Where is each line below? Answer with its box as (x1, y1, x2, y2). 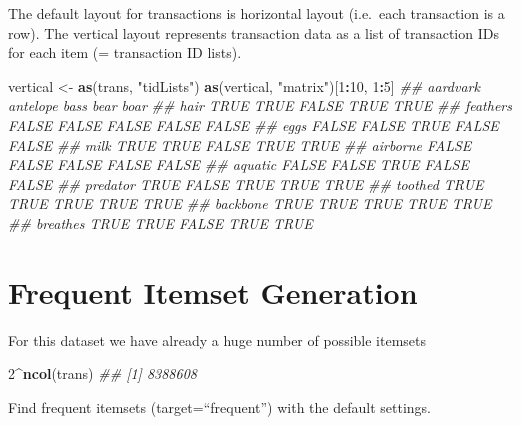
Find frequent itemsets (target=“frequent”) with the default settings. (8, 396, 431, 417)
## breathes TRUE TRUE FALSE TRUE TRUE (8, 212, 313, 233)
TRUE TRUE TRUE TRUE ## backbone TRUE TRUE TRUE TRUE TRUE (8, 193, 492, 214)
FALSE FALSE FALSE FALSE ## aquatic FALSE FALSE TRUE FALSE (8, 154, 469, 175)
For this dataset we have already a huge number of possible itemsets (8, 329, 427, 350)
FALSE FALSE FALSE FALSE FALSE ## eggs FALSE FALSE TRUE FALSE (8, 114, 499, 135)
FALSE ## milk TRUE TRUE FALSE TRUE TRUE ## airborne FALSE (8, 134, 472, 155)
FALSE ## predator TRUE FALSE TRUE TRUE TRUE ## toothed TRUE (8, 173, 484, 194)
